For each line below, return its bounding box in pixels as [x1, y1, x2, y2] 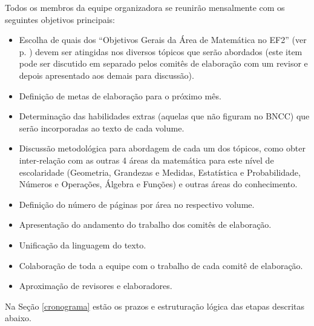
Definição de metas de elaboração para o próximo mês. [19, 89, 221, 102]
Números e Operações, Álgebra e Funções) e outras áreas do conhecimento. [19, 178, 298, 190]
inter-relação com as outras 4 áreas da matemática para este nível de [19, 153, 274, 166]
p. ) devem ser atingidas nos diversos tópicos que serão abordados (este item [19, 45, 303, 58]
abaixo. [5, 311, 31, 324]
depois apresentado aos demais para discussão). [19, 68, 194, 81]
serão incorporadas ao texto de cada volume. [19, 121, 185, 134]
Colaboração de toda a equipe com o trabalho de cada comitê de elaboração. [19, 259, 303, 271]
